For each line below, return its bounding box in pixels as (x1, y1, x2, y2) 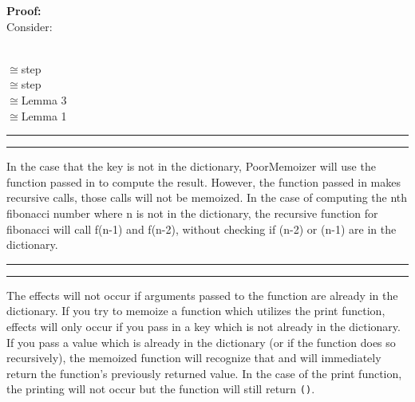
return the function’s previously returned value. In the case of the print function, (6, 365, 402, 381)
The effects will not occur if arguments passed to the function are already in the (6, 286, 398, 303)
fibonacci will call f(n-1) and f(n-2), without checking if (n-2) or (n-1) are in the (6, 220, 397, 237)
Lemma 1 (21, 107, 67, 124)
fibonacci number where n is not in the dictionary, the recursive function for (6, 204, 378, 221)
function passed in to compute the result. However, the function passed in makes (6, 173, 401, 190)
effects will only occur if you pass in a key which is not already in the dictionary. (6, 317, 401, 334)
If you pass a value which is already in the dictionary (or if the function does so (6, 333, 396, 350)
